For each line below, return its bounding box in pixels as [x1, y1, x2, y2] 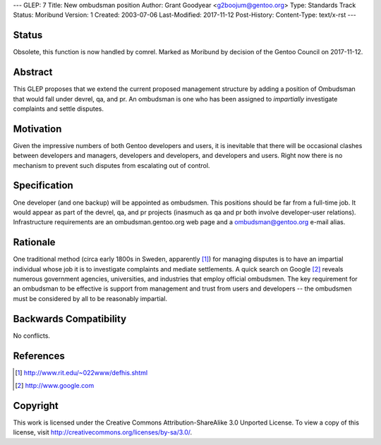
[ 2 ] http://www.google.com [15, 382, 95, 390]
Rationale [13, 236, 56, 248]
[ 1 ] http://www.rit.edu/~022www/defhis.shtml [15, 368, 148, 377]
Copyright [13, 399, 59, 412]
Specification [13, 180, 73, 192]
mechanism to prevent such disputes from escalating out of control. [13, 161, 210, 169]
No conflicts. [13, 331, 51, 340]
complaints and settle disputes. [13, 104, 104, 113]
